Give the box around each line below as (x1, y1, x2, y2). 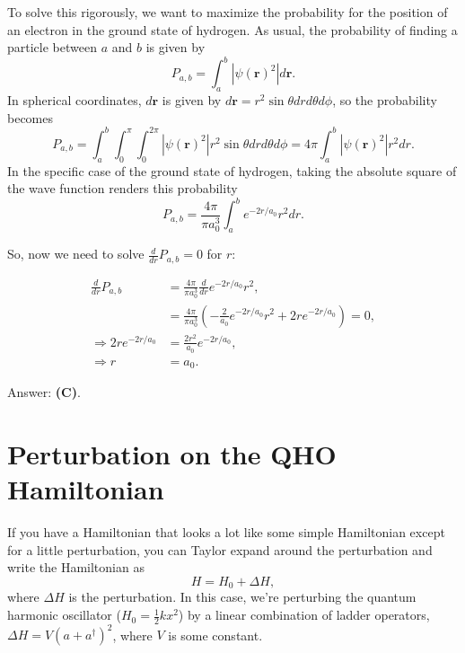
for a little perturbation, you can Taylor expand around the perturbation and (7, 540, 433, 559)
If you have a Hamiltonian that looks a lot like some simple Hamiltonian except (7, 523, 445, 542)
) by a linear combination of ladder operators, (178, 605, 430, 624)
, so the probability (332, 91, 437, 110)
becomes (7, 108, 54, 127)
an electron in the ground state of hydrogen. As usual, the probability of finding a (7, 20, 458, 39)
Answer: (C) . (7, 383, 81, 402)
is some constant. (168, 625, 263, 644)
